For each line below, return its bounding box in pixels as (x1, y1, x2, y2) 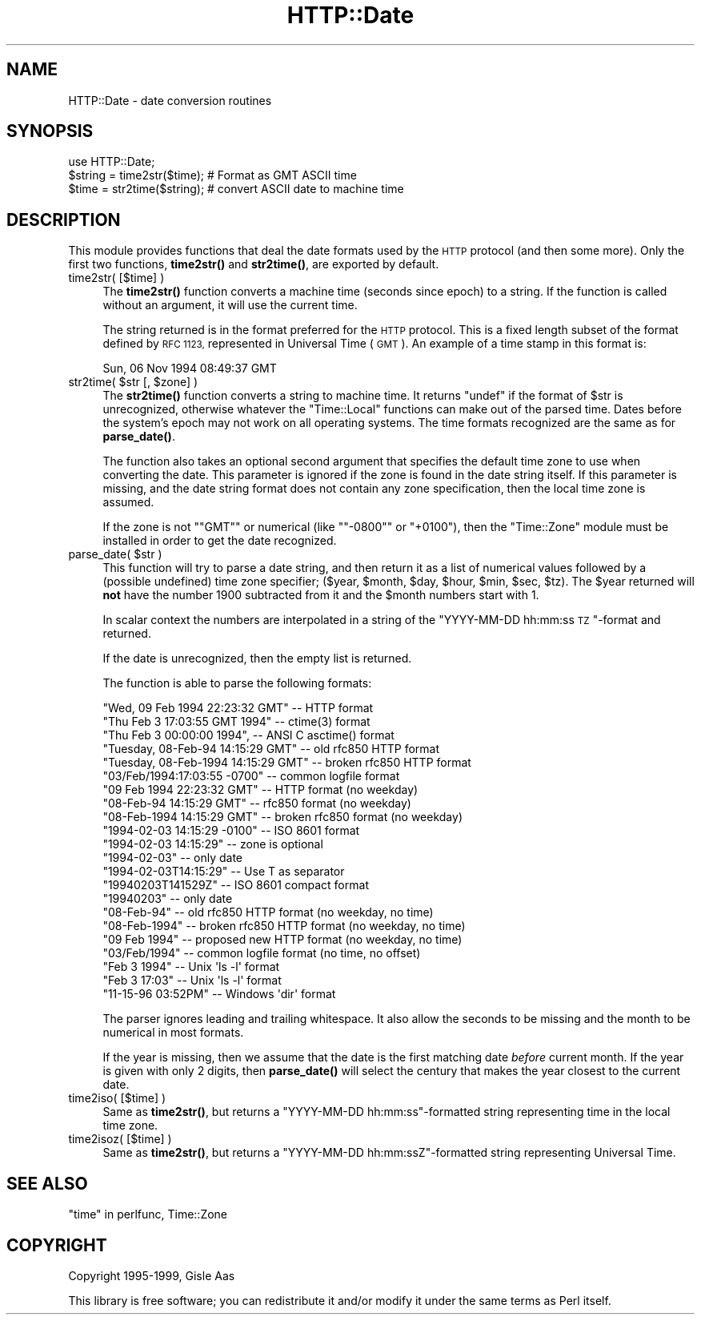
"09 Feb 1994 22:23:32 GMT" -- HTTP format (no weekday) (102, 783, 419, 797)
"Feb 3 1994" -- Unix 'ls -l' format (102, 960, 280, 974)
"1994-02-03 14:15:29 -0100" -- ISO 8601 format (102, 824, 360, 838)
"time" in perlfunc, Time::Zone (68, 1207, 228, 1222)
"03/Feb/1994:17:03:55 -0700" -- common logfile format (102, 769, 400, 783)
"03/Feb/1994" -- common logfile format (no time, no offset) (102, 946, 421, 961)
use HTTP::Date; (68, 155, 155, 169)
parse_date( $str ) (68, 547, 162, 562)
